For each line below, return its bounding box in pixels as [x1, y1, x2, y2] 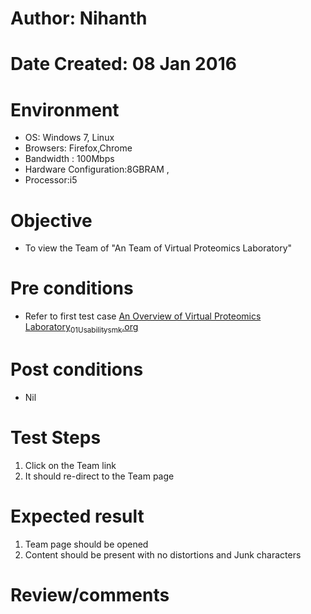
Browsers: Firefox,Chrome [24, 142, 133, 154]
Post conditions [10, 358, 144, 381]
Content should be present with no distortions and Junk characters [24, 548, 302, 561]
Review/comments [10, 583, 170, 606]
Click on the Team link [24, 459, 117, 471]
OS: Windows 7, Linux [24, 132, 115, 144]
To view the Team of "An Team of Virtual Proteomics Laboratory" [24, 242, 293, 254]
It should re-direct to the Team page [24, 470, 175, 482]
